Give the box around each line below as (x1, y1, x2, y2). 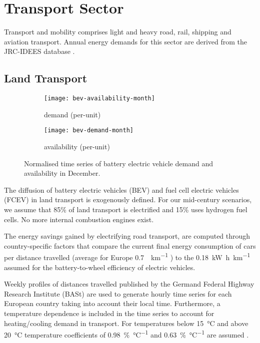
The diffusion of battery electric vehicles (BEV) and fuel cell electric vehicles (4, 184, 239, 195)
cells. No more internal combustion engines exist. (4, 214, 154, 224)
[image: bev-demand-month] (44, 127, 133, 134)
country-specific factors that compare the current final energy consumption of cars (4, 240, 256, 251)
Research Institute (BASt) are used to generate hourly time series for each (4, 288, 232, 299)
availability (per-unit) (44, 141, 110, 152)
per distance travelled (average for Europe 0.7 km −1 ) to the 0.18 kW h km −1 (4, 251, 250, 263)
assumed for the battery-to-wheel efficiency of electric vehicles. (4, 262, 195, 272)
